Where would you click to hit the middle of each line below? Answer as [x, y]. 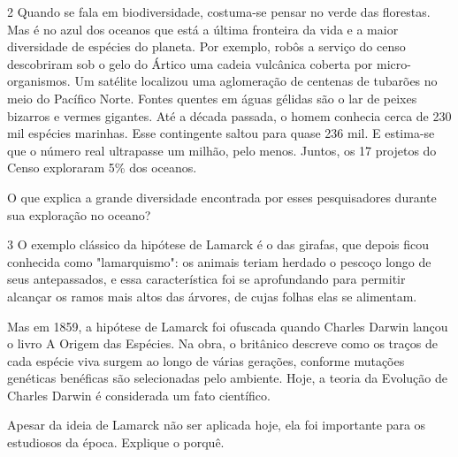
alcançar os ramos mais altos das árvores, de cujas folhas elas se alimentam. [212, 296]
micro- [393, 63]
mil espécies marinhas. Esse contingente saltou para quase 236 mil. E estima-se [221, 133]
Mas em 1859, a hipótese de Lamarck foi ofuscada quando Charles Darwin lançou [228, 326]
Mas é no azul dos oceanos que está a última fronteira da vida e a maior [203, 29]
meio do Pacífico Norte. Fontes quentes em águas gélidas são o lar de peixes [212, 98]
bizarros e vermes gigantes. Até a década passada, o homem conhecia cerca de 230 [229, 115]
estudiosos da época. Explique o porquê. [116, 442]
